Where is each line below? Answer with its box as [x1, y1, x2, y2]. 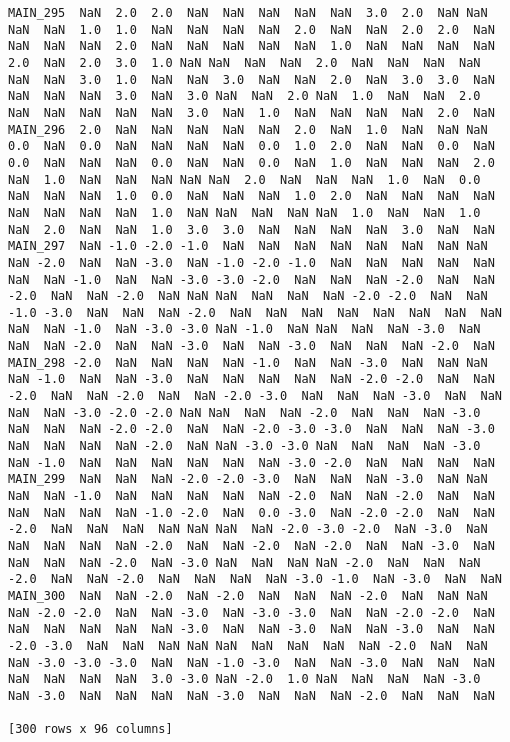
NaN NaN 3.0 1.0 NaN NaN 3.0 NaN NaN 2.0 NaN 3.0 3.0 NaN [8, 72, 495, 87]
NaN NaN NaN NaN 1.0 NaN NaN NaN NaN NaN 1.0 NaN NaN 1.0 [8, 205, 481, 220]
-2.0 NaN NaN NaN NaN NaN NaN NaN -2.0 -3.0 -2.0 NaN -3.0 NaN [8, 522, 488, 537]
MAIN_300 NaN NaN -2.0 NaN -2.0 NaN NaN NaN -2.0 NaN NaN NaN [8, 588, 488, 603]
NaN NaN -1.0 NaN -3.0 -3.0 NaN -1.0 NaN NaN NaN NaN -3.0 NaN [8, 322, 481, 337]
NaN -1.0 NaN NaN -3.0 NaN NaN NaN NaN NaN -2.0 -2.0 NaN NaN [8, 372, 495, 387]
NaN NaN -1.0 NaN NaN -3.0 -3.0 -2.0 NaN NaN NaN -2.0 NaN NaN [8, 272, 495, 287]
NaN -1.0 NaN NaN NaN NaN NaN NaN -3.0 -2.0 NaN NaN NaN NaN [8, 455, 495, 470]
